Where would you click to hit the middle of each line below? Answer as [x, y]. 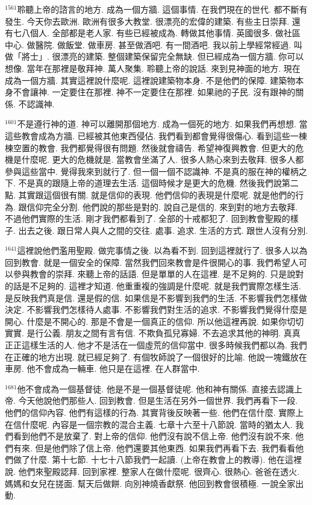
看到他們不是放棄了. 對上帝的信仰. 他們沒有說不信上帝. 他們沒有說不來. [153, 436]
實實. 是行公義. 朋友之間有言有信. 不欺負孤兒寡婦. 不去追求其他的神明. [143, 333]
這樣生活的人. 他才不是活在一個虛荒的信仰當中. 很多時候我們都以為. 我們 [164, 345]
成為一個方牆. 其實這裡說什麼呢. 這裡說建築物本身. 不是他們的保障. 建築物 [150, 80]
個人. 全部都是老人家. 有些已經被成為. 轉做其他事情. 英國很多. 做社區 [165, 33]
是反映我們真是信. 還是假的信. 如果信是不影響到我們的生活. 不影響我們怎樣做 [156, 297]
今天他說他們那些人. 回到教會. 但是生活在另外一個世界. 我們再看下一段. [158, 400]
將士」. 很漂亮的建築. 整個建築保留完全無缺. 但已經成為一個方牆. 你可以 [163, 56]
